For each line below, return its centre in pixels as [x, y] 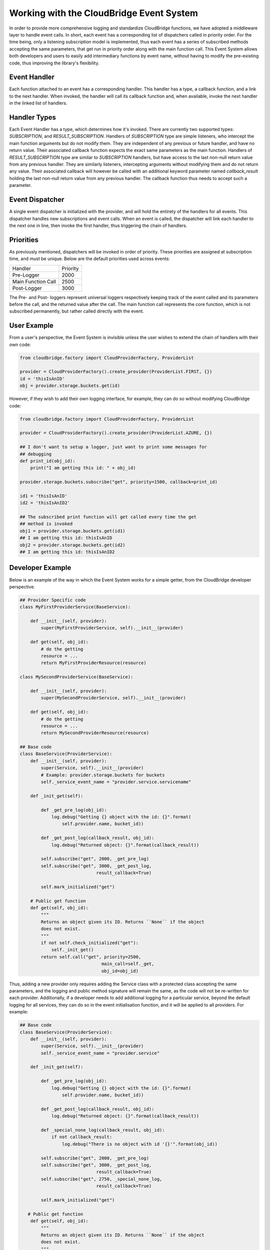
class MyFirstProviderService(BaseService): [75, 607]
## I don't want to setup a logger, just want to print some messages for [113, 447]
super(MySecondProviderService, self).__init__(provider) [113, 698]
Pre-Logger [26, 275]
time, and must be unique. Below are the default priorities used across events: [89, 259]
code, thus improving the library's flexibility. [54, 63]
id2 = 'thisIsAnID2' [45, 503]
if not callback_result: [82, 1137]
